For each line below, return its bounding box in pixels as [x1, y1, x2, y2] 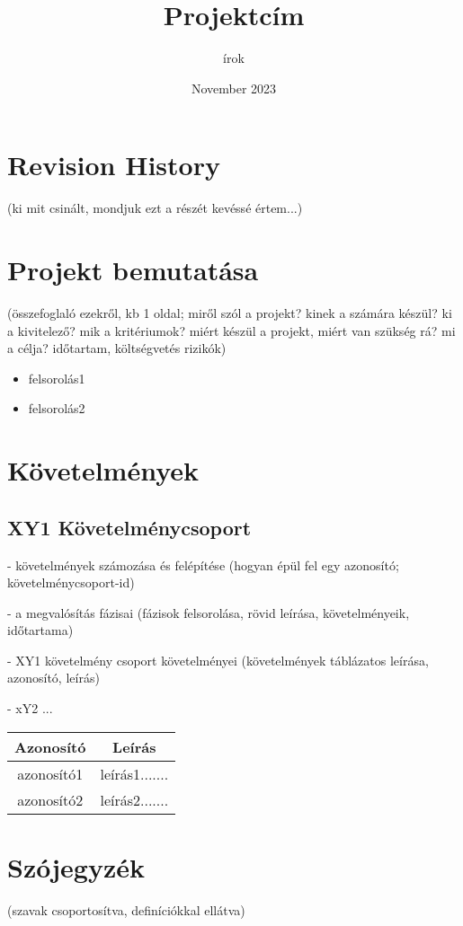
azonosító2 [17, 789, 84, 810]
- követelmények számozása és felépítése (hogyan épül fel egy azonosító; [7, 555, 399, 574]
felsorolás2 [28, 399, 85, 418]
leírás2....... [100, 789, 169, 810]
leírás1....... [100, 763, 169, 784]
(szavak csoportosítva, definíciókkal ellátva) [7, 900, 245, 919]
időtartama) [7, 621, 74, 639]
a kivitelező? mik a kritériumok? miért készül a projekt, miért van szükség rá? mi [7, 321, 456, 340]
